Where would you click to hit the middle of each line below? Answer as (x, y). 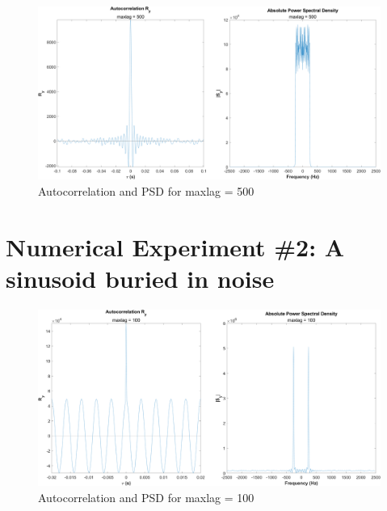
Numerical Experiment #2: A (175, 246)
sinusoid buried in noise (140, 279)
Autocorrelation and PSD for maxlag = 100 (146, 497)
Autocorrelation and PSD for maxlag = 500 (146, 191)
